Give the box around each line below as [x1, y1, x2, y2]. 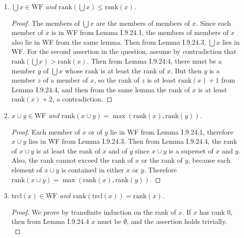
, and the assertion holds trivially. [127, 216, 227, 226]
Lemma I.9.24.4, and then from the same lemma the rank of [11, 84, 190, 94]
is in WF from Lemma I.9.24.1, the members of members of [51, 27, 228, 37]
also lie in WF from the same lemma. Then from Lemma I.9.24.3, [11, 36, 206, 47]
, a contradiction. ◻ [52, 94, 113, 104]
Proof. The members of [11, 17, 80, 28]
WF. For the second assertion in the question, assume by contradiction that [11, 46, 237, 56]
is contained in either [61, 164, 124, 174]
